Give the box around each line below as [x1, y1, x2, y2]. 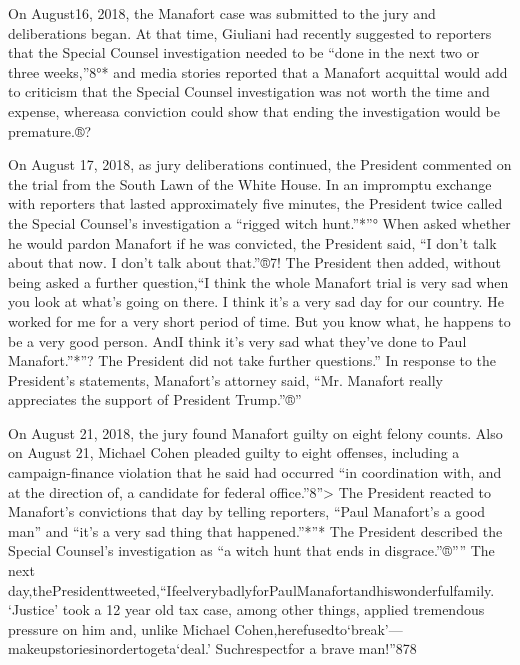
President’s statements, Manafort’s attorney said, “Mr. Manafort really [8, 369, 443, 390]
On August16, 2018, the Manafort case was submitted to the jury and [8, 3, 436, 23]
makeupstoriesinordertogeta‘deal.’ [8, 638, 211, 659]
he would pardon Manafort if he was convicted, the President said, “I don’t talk [8, 232, 497, 253]
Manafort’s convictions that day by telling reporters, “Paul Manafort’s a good [8, 501, 486, 522]
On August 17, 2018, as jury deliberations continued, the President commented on [8, 154, 512, 175]
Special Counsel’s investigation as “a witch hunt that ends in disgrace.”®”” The [8, 540, 495, 561]
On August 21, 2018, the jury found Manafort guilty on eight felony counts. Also [8, 422, 503, 443]
